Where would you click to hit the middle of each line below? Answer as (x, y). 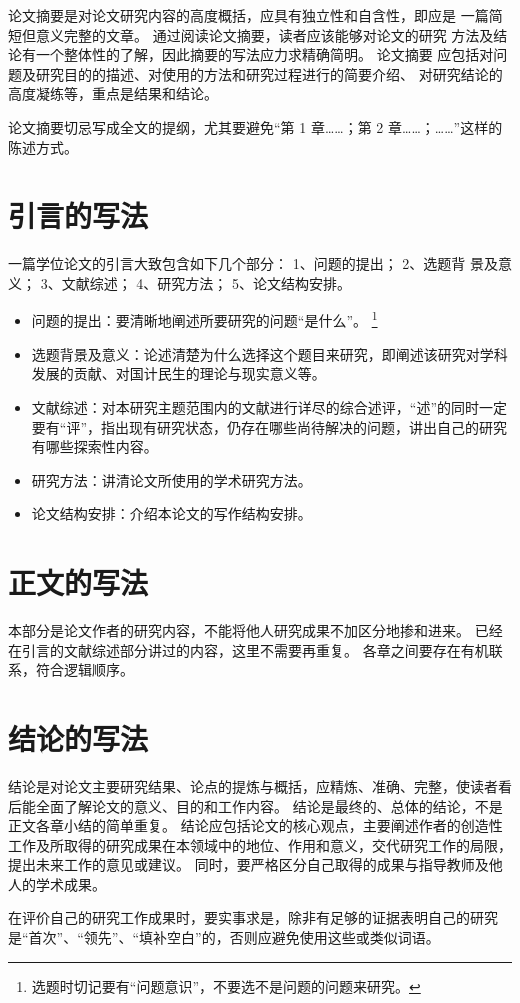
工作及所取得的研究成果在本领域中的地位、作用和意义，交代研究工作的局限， (260, 844)
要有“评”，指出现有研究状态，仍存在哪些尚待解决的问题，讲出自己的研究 (269, 426)
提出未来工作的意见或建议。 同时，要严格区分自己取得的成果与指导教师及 (248, 864)
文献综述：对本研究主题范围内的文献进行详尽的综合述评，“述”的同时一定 (269, 406)
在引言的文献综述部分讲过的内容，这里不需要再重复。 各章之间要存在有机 (248, 649)
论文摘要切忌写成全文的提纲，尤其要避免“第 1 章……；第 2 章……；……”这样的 (255, 126)
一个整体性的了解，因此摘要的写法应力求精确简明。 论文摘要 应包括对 (264, 54)
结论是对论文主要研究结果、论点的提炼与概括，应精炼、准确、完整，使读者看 (260, 785)
